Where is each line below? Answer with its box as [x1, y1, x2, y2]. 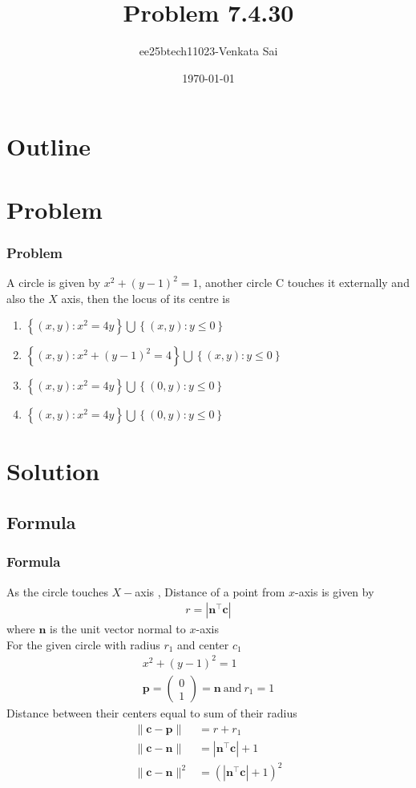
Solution [6, 455, 100, 487]
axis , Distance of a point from [135, 583, 285, 600]
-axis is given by [295, 583, 374, 600]
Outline [6, 130, 91, 163]
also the [6, 289, 45, 306]
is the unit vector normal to [50, 620, 186, 637]
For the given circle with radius [6, 636, 160, 653]
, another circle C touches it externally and [198, 274, 410, 291]
